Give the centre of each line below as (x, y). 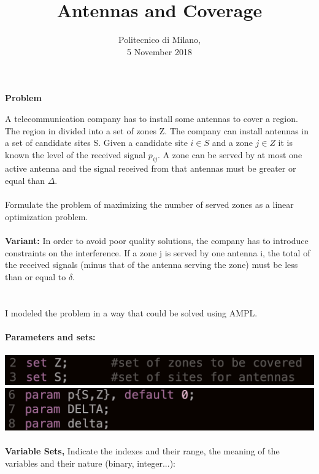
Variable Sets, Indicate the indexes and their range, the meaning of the (142, 451)
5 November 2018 (159, 51)
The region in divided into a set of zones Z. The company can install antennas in (157, 130)
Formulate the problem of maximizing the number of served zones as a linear (149, 205)
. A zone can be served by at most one (230, 154)
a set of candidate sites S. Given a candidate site (96, 143)
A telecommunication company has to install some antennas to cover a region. (152, 118)
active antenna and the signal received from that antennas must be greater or (151, 168)
